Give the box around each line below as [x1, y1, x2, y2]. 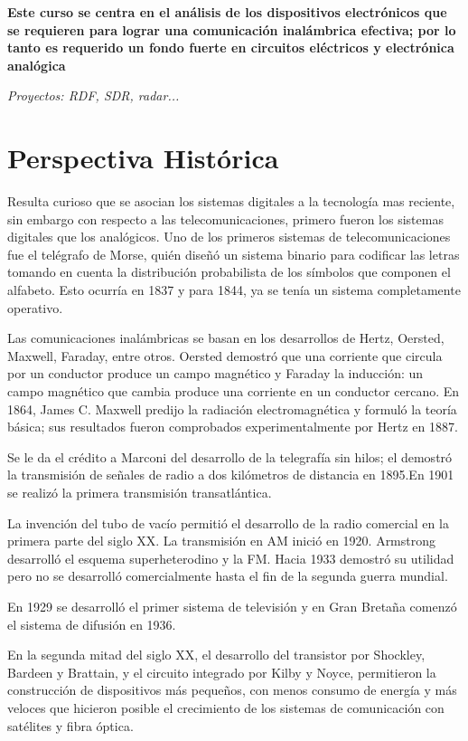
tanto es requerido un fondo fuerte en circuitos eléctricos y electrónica [7, 38, 454, 57]
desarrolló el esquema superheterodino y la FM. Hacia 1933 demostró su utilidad [7, 548, 454, 567]
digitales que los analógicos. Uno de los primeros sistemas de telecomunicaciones [7, 227, 451, 246]
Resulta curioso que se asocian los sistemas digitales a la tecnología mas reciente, [7, 192, 455, 211]
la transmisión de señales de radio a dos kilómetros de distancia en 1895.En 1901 [7, 465, 454, 484]
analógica [7, 55, 66, 74]
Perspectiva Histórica [7, 139, 279, 176]
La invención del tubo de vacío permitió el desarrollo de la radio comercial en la [7, 513, 449, 532]
